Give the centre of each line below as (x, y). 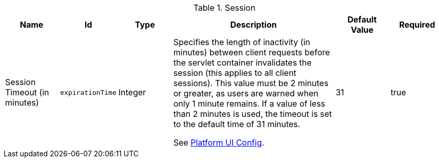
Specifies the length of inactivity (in (242, 42)
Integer (132, 92)
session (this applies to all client (235, 73)
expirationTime (88, 92)
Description (253, 25)
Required (417, 25)
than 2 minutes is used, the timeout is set (253, 114)
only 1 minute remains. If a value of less (249, 104)
